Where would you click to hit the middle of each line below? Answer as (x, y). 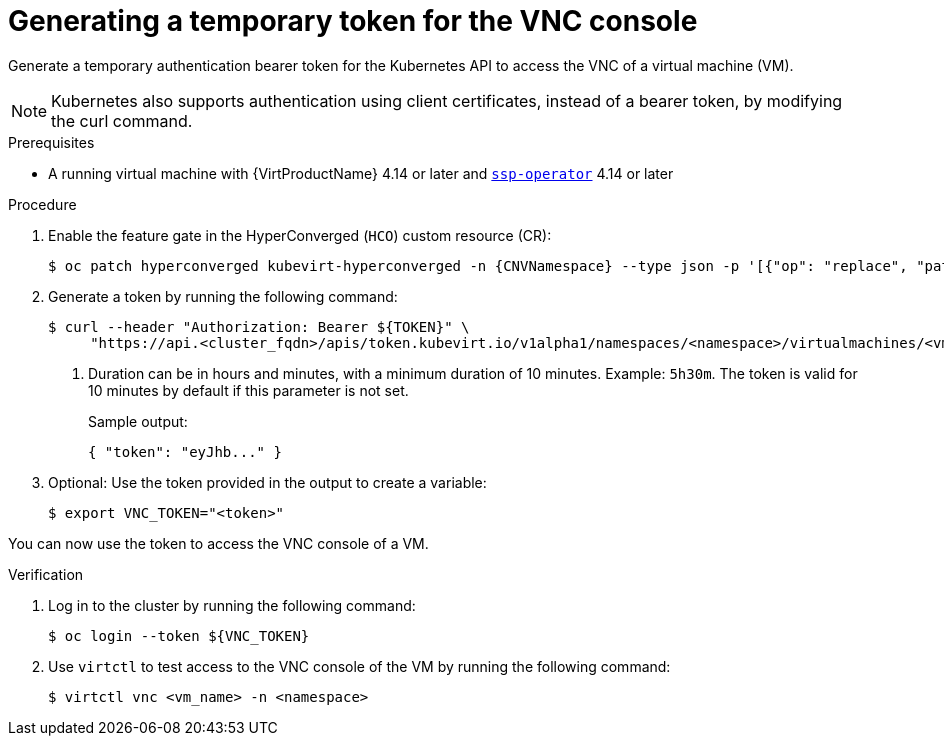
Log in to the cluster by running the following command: (232, 605)
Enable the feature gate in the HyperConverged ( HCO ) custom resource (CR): (300, 235)
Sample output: (138, 421)
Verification (46, 574)
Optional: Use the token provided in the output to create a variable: (267, 482)
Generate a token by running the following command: (223, 296)
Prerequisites (51, 142)
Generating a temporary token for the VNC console (353, 21)
